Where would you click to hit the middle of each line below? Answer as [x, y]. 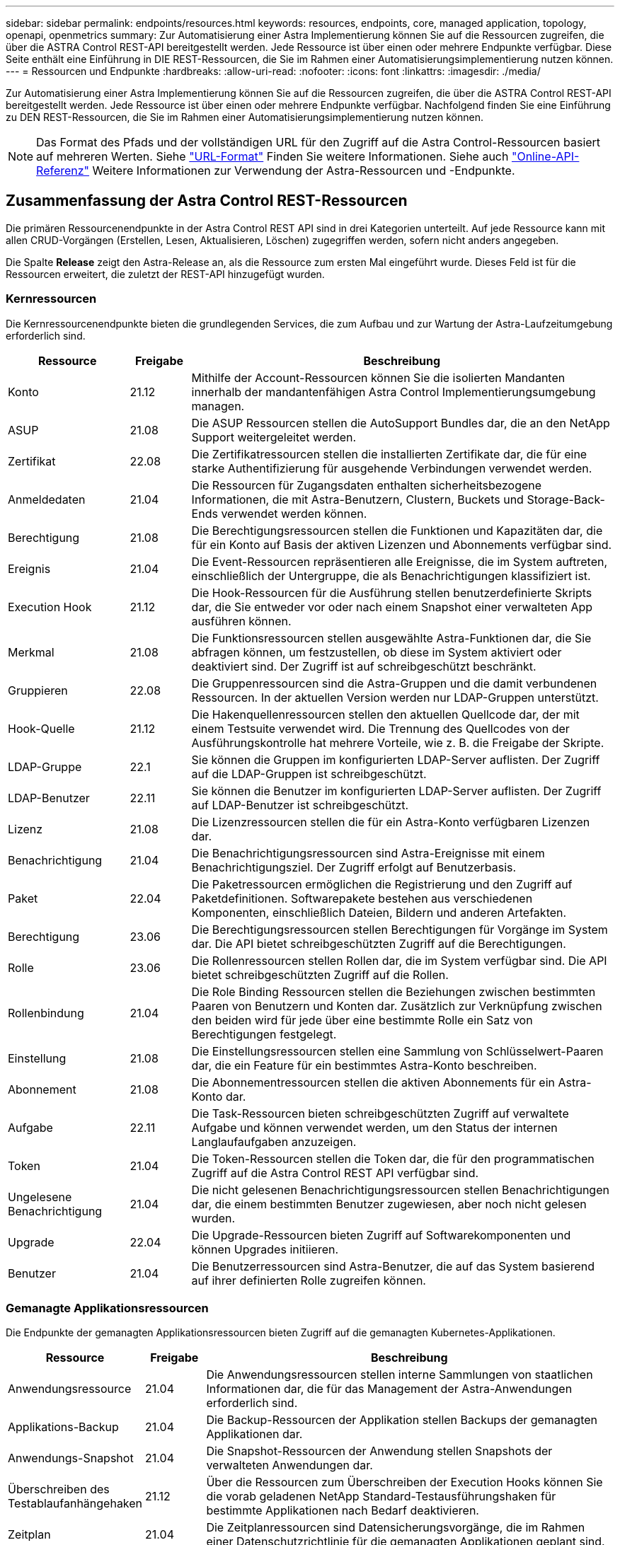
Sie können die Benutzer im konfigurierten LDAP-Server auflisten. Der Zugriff [396, 791]
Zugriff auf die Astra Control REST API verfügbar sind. [335, 1173]
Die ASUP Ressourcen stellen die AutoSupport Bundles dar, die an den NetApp [401, 423]
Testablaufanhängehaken [75, 1504]
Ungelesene [40, 1197]
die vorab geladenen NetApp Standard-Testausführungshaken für [381, 1497]
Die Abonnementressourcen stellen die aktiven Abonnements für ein [373, 1082]
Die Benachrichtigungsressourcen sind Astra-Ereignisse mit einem [368, 853]
